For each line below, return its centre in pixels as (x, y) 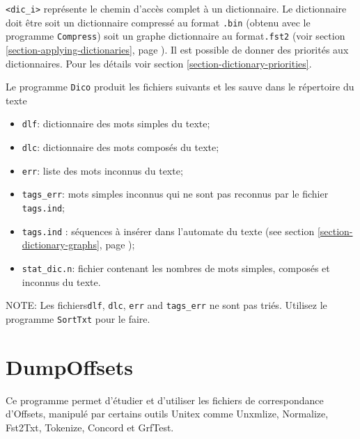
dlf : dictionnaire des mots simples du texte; (116, 123)
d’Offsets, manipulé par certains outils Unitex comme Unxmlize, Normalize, (167, 414)
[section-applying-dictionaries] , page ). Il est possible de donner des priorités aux (177, 49)
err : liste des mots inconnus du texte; (102, 170)
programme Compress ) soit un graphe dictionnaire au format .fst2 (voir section (175, 36)
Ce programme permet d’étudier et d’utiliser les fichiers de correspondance (165, 400)
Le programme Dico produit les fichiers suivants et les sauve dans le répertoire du (180, 87)
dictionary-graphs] (61, 245)
